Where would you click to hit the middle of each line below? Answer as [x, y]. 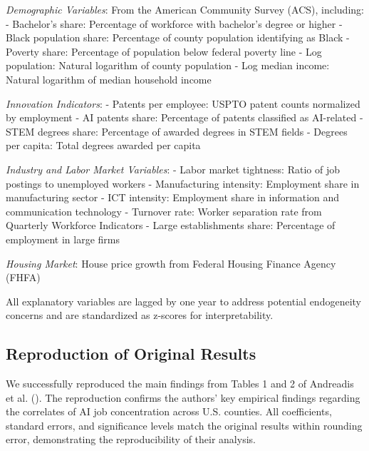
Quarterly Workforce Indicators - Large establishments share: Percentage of [171, 225]
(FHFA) [23, 277]
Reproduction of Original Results [131, 354]
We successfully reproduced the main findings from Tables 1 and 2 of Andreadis [180, 384]
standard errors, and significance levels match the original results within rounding [184, 425]
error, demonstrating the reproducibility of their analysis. [131, 439]
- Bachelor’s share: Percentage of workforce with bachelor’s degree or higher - [174, 23]
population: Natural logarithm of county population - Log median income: [168, 65]
